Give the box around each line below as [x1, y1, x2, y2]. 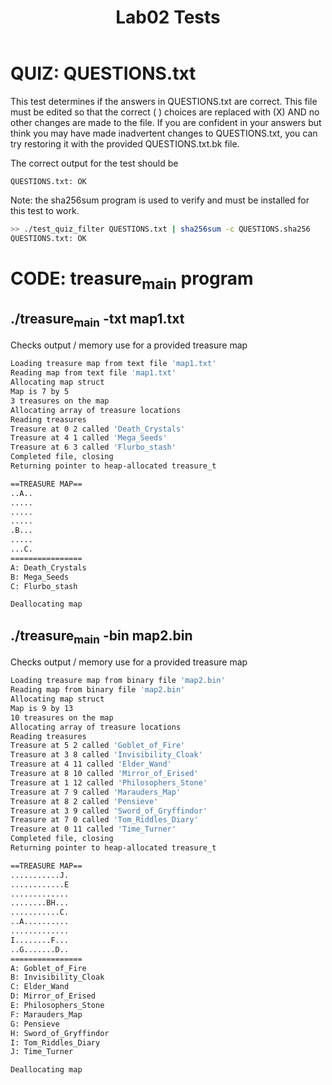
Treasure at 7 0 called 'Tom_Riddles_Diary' [10, 815, 199, 825]
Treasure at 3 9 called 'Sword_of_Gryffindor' [10, 806, 208, 816]
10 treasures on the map [10, 712, 114, 723]
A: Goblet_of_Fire [10, 963, 87, 973]
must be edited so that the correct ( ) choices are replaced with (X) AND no [10, 106, 320, 118]
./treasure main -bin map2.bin [10, 627, 193, 646]
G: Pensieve [10, 1019, 60, 1029]
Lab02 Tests [115, 6, 221, 29]
